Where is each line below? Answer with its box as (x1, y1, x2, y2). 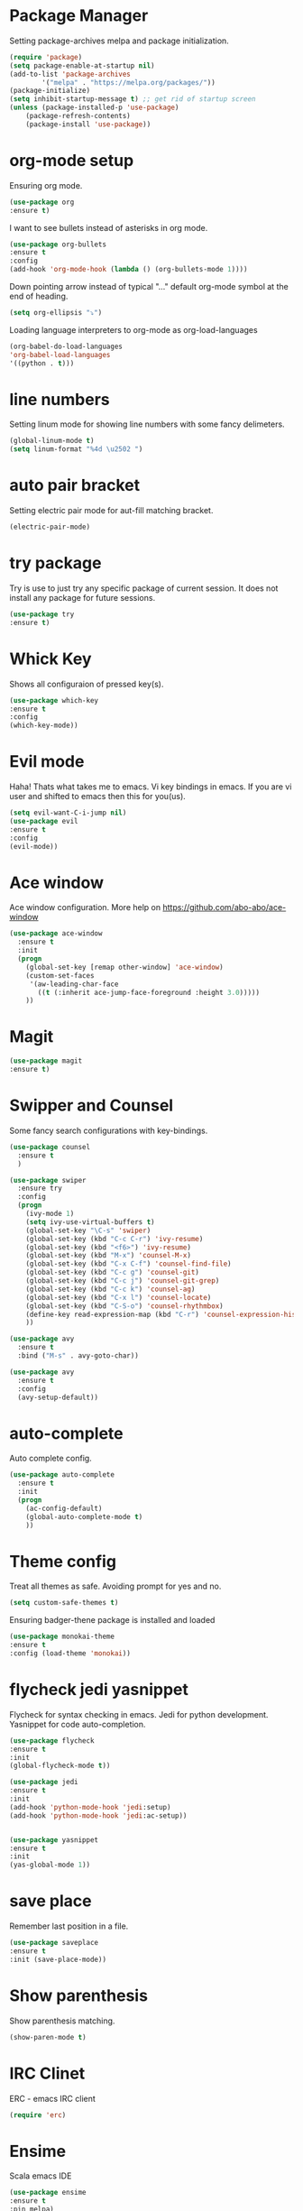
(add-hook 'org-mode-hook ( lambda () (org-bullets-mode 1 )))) (9, 265, 248, 274)
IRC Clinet (9, 2063, 86, 2084)
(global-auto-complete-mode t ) (25, 1512, 143, 1521)
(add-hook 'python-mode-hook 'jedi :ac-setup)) (9, 1810, 188, 1820)
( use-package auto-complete (9, 1470, 115, 1479)
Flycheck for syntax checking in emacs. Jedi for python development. (9, 1709, 269, 1719)
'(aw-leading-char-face (29, 980, 119, 989)
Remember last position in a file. (9, 1921, 129, 1931)
